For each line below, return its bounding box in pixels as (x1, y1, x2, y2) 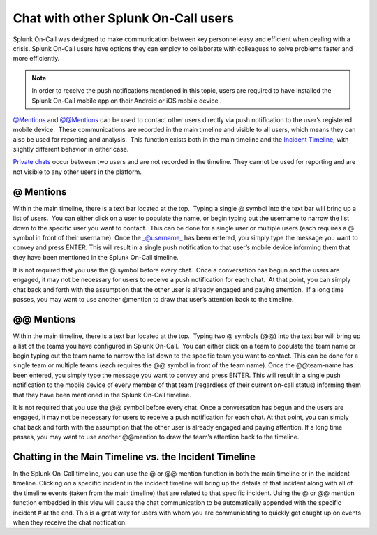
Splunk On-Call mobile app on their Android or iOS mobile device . (31, 96, 223, 105)
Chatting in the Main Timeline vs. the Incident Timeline (13, 450, 256, 462)
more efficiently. (13, 54, 60, 63)
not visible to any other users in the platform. (13, 168, 142, 176)
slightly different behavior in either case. (13, 145, 129, 154)
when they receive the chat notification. (13, 518, 127, 527)
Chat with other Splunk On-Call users (13, 10, 234, 26)
